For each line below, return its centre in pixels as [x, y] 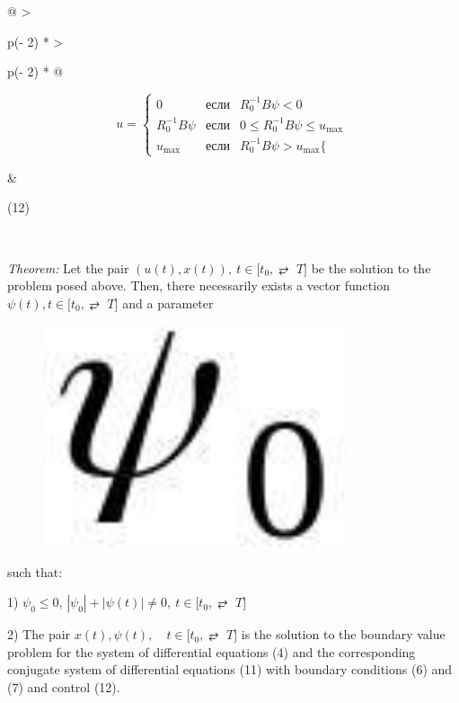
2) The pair [39, 634]
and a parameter [168, 303]
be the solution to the [371, 267]
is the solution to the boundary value [343, 634]
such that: [35, 571]
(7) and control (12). [64, 686]
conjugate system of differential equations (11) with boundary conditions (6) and [230, 669]
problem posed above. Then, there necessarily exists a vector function [199, 285]
